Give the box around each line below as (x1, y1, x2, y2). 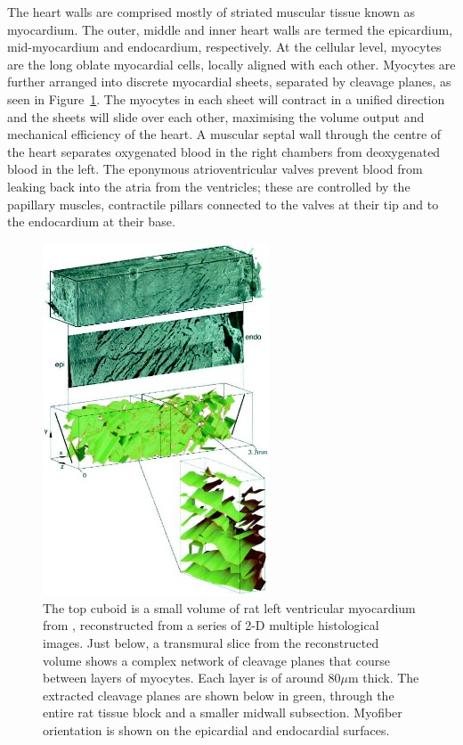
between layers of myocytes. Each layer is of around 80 (43, 668, 341, 687)
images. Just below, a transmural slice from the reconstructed (43, 633, 379, 651)
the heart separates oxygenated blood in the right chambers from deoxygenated (7, 142, 441, 160)
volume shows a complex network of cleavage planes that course (43, 651, 390, 669)
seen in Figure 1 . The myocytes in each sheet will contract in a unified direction (7, 89, 445, 108)
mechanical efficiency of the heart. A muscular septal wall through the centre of (7, 125, 442, 143)
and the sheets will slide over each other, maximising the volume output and (7, 107, 425, 126)
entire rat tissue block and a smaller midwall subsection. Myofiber (43, 703, 402, 722)
